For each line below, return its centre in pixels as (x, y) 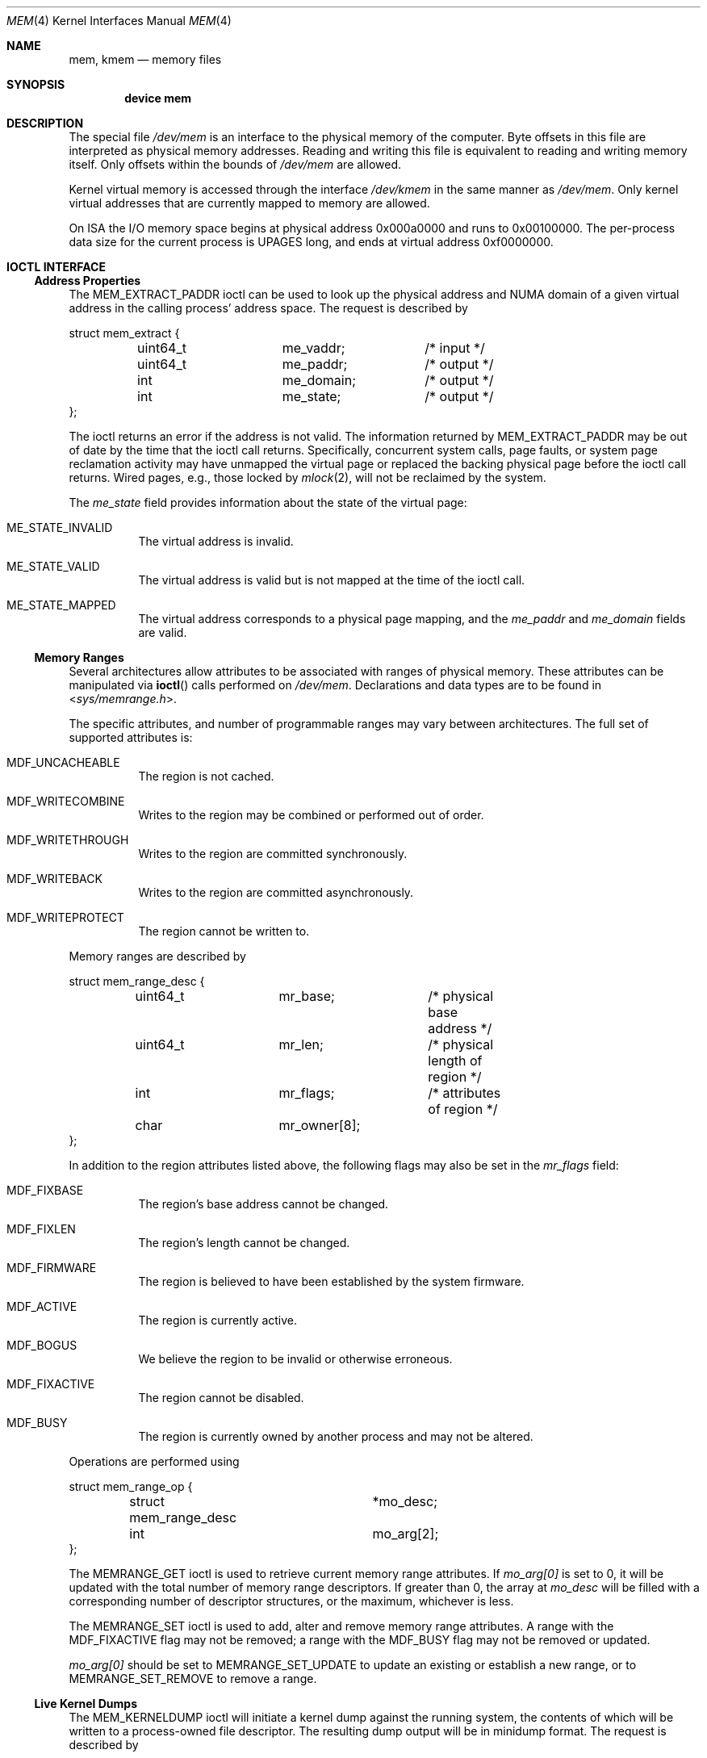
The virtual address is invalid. (216, 541)
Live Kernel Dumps (86, 1704)
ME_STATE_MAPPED (61, 605)
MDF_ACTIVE (42, 1306)
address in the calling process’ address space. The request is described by (268, 308)
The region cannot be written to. (224, 931)
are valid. (163, 632)
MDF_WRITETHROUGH (68, 840)
